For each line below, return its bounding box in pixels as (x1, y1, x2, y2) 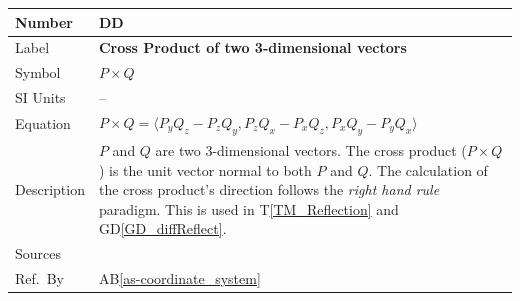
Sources (15, 243, 62, 264)
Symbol (15, 62, 61, 83)
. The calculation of (368, 159, 488, 180)
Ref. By (15, 267, 64, 288)
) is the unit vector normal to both (98, 159, 312, 180)
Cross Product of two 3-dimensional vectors (98, 37, 407, 58)
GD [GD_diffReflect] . (98, 218, 227, 239)
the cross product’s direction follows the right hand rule (98, 179, 440, 200)
